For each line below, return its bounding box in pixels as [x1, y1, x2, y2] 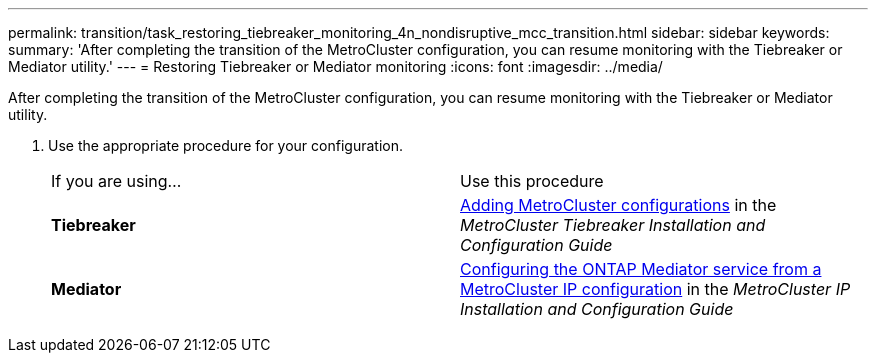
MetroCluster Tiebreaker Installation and [460, 215, 766, 235]
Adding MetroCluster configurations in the [460, 195, 777, 215]
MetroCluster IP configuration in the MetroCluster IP [460, 279, 851, 299]
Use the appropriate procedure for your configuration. [48, 137, 403, 154]
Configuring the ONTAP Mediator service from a [460, 259, 822, 279]
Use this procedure [460, 171, 604, 191]
